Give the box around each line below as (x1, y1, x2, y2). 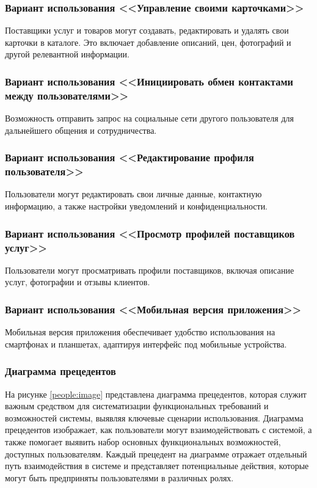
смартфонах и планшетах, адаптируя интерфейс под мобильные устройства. (5, 337, 287, 350)
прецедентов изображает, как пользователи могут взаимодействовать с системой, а (5, 423, 312, 436)
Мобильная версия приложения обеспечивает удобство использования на (5, 326, 275, 338)
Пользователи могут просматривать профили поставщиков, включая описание (5, 263, 294, 276)
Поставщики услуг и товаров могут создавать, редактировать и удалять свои (5, 24, 289, 37)
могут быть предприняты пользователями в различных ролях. (5, 471, 234, 484)
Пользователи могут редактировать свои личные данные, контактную (5, 188, 262, 200)
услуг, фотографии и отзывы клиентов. (5, 275, 150, 288)
